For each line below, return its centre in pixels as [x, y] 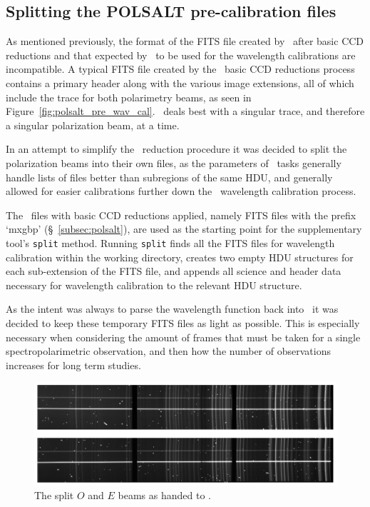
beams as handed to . [164, 495]
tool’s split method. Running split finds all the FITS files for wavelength [170, 242]
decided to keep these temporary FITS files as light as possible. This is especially [183, 322]
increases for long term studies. [73, 365]
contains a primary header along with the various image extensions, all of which [180, 82]
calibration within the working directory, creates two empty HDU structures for [180, 257]
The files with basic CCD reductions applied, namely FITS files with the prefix [181, 215]
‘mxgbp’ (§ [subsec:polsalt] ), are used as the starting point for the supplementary [184, 229]
